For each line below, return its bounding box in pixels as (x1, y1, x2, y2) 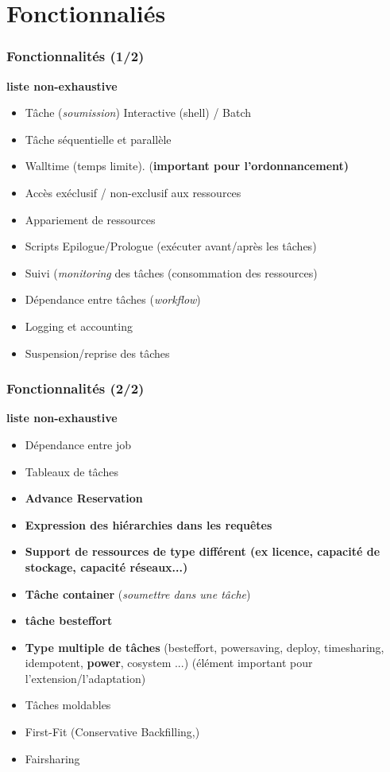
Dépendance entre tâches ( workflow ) (25, 291, 201, 308)
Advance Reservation (25, 490, 143, 506)
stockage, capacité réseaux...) (25, 558, 188, 575)
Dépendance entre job (25, 436, 132, 452)
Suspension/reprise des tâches (25, 344, 170, 361)
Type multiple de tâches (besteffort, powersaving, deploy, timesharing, (25, 638, 384, 655)
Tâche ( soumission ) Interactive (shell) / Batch (25, 104, 252, 121)
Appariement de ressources (25, 211, 156, 227)
